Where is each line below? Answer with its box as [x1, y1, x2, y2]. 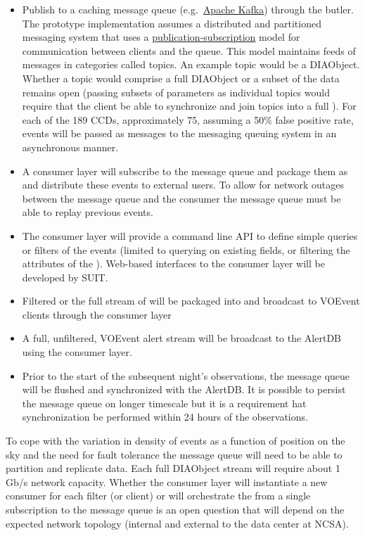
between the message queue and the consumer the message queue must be [22, 191, 341, 205]
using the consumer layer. [22, 345, 132, 359]
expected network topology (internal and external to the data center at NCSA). [6, 516, 349, 530]
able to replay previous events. [22, 205, 153, 219]
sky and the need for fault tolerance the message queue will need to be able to [6, 447, 342, 461]
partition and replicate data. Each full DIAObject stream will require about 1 [6, 461, 340, 476]
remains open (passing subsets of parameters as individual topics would [22, 84, 330, 99]
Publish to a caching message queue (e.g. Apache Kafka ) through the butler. [22, 2, 354, 16]
